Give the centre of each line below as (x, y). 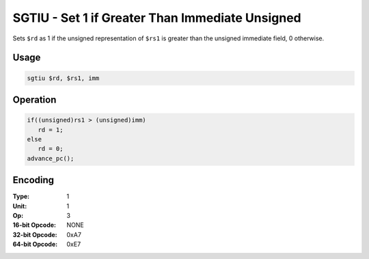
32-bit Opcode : (35, 234)
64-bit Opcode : (35, 244)
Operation (35, 99)
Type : (21, 196)
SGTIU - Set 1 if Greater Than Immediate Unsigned (157, 18)
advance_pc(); (51, 158)
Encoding (33, 180)
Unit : (20, 206)
